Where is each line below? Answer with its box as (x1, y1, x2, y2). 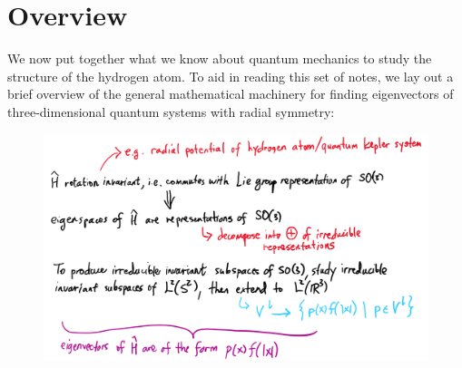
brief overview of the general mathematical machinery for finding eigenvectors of (7, 84, 454, 103)
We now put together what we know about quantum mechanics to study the (7, 49, 432, 68)
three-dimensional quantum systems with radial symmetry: (7, 102, 335, 121)
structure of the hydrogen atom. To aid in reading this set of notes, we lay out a (7, 66, 454, 85)
